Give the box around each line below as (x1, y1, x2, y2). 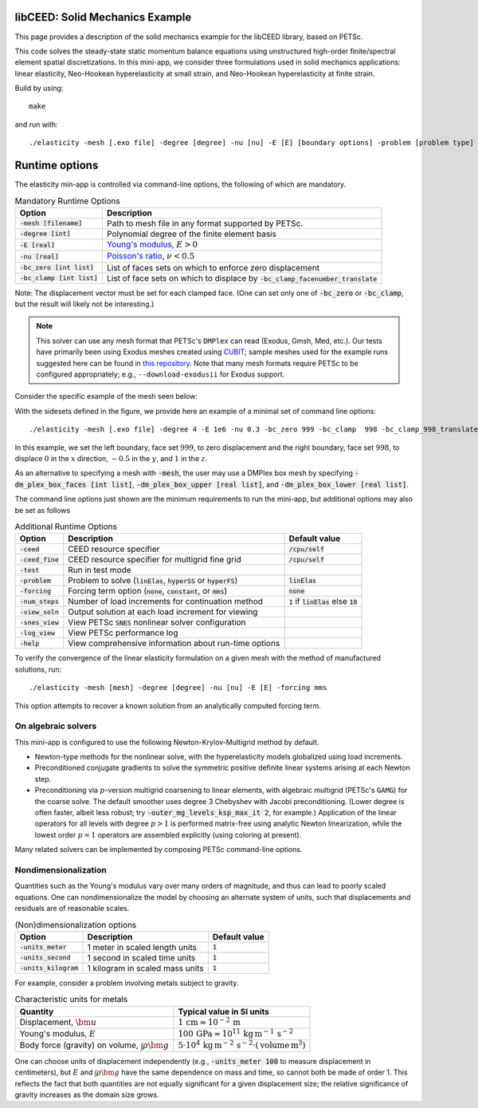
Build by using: (14, 84, 64, 93)
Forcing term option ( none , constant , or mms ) (68, 586, 228, 597)
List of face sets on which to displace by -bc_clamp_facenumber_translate (106, 272, 378, 283)
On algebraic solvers (14, 720, 97, 731)
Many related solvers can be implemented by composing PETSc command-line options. (14, 845, 303, 854)
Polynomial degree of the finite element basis (106, 228, 276, 239)
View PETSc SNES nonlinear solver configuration (68, 617, 246, 628)
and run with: (14, 120, 59, 129)
